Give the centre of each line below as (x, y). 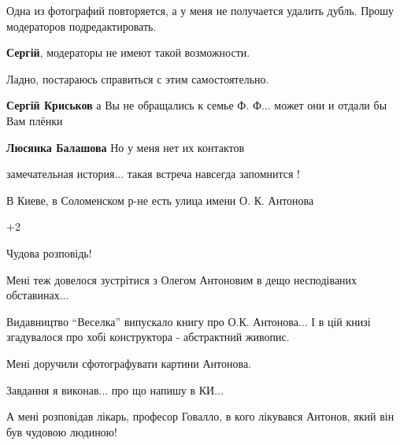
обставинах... (38, 295)
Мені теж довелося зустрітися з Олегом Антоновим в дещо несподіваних (182, 279)
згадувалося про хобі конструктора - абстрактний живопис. (148, 337)
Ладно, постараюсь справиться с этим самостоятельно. (138, 78)
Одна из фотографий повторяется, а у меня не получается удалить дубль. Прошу (200, 10)
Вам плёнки (35, 120)
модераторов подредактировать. (81, 26)
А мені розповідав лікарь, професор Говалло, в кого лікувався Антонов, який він (200, 416)
